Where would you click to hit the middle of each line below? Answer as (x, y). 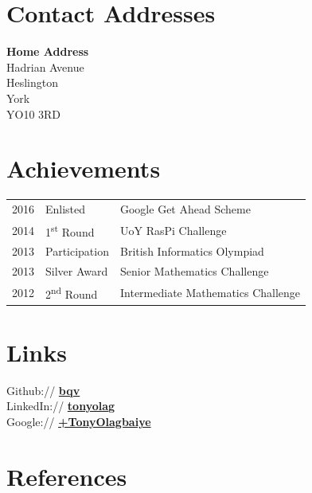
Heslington (33, 82)
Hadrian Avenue (45, 67)
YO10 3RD (34, 113)
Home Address (48, 51)
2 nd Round (72, 293)
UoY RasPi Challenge (173, 230)
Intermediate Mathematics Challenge (210, 292)
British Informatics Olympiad (192, 251)
